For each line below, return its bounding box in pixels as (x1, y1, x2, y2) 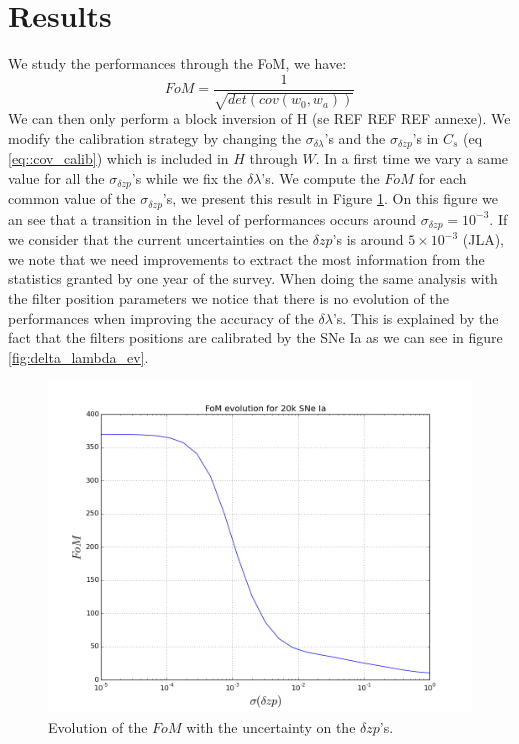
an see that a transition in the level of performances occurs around (8, 208, 417, 229)
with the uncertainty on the (186, 716, 356, 737)
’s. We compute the (261, 167, 380, 188)
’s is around (332, 229, 404, 250)
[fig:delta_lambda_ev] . (8, 346, 149, 367)
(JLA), (462, 229, 505, 250)
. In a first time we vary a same (315, 148, 509, 169)
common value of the (8, 188, 136, 209)
